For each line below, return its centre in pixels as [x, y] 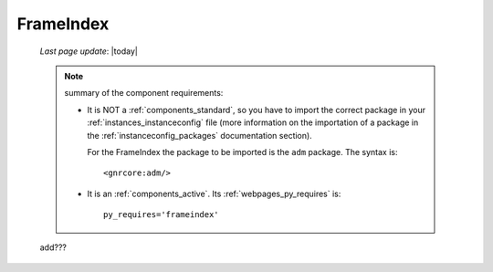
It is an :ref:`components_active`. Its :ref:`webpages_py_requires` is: [214, 194]
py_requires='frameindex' [161, 215]
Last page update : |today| [89, 51]
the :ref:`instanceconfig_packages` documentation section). [199, 135]
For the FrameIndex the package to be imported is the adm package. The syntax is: [242, 152]
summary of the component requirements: [144, 93]
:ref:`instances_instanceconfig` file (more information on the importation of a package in [253, 122]
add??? [53, 247]
